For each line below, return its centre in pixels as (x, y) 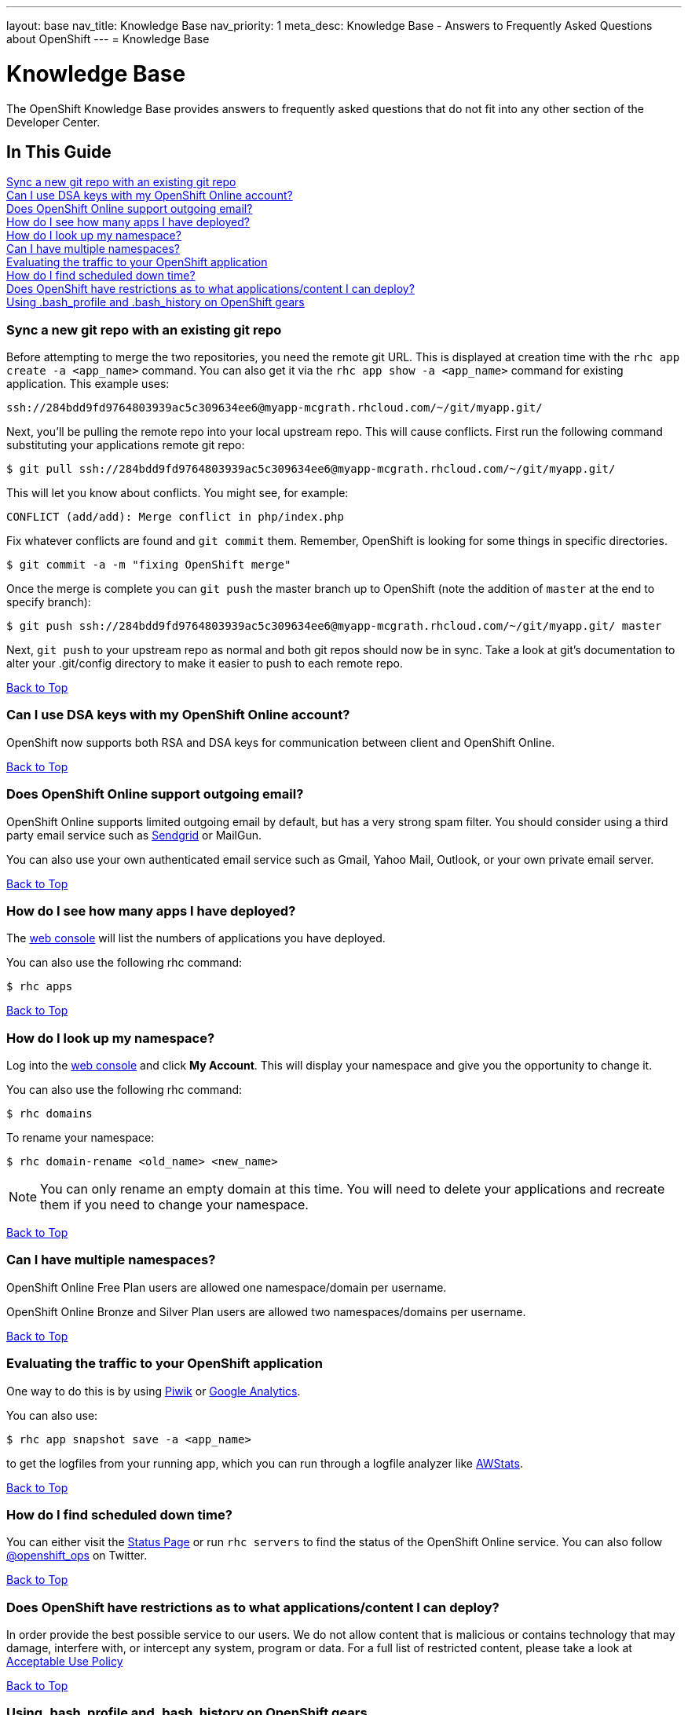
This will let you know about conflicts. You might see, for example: (177, 493)
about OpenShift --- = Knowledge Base (108, 39)
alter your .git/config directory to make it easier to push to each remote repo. (205, 664)
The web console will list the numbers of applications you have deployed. (196, 938)
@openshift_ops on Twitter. (77, 1556)
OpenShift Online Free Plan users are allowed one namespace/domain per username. (227, 1287)
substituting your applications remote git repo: (126, 445)
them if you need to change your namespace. (174, 1205)
